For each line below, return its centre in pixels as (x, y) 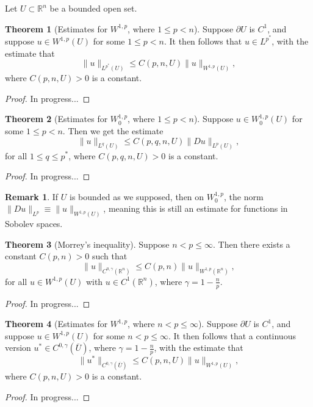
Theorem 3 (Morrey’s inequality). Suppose (87, 244)
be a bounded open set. (93, 8)
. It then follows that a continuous (232, 335)
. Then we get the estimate (113, 131)
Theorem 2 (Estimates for (56, 119)
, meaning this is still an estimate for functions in (196, 208)
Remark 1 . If (32, 196)
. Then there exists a (252, 244)
